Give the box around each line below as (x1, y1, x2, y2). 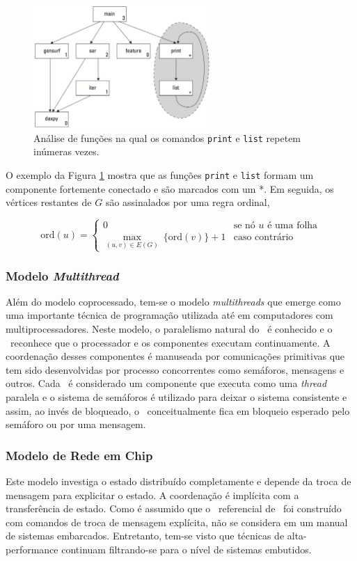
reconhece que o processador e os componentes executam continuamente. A (10, 335, 331, 349)
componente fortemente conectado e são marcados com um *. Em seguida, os (6, 181, 334, 196)
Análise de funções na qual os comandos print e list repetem (33, 130, 301, 145)
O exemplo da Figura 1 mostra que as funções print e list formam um (6, 167, 314, 182)
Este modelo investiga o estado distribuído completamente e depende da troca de (6, 473, 351, 488)
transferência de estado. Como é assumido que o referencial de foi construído (6, 501, 342, 516)
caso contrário (233, 232, 294, 243)
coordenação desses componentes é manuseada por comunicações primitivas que (6, 349, 345, 363)
